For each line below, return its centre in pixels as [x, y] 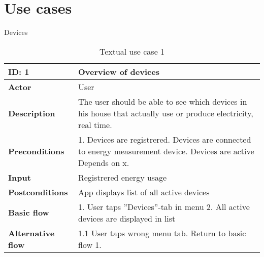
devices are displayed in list [127, 218]
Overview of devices [119, 71]
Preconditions [36, 151]
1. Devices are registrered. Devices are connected [164, 139]
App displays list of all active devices [144, 192]
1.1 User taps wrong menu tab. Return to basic [162, 233]
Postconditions [38, 192]
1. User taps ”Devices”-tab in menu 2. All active [164, 206]
